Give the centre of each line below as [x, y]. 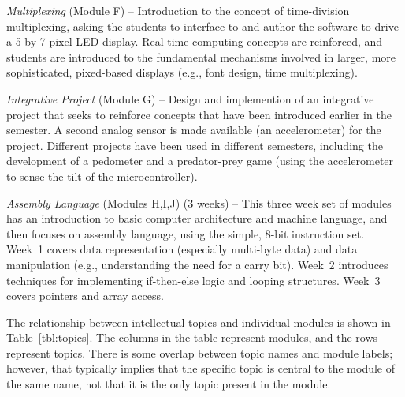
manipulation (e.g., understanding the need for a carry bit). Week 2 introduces [197, 264]
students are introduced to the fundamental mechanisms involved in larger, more [201, 56]
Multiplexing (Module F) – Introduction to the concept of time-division [178, 10]
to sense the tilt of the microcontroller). [102, 176]
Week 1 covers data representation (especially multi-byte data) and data [182, 249]
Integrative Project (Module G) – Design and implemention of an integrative [190, 98]
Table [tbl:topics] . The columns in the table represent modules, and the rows [192, 337]
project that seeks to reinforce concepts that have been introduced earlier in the [199, 114]
